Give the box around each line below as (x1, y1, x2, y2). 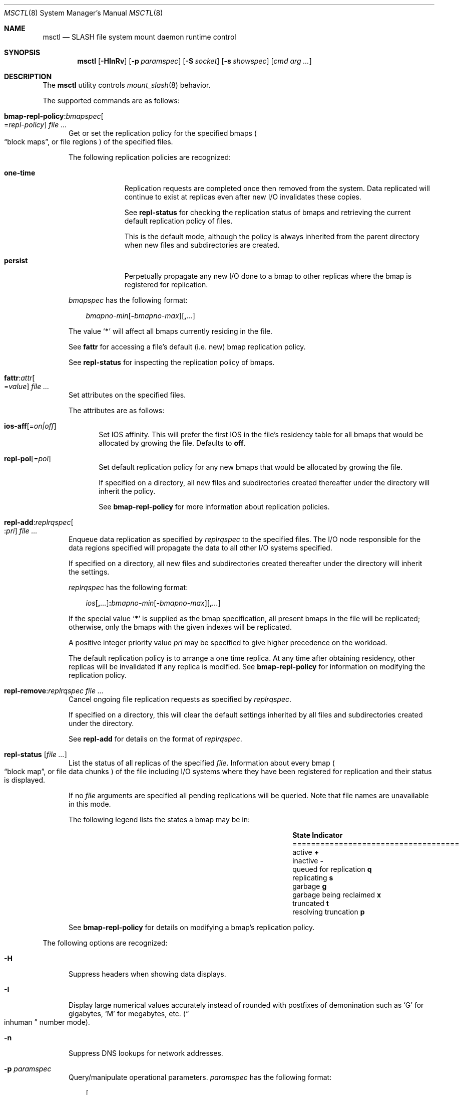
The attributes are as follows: (69, 406, 165, 415)
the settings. (69, 568, 110, 576)
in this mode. (69, 800, 111, 808)
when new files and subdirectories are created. (124, 241, 280, 249)
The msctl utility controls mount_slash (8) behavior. (43, 81, 211, 89)
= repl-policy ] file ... (4, 120, 67, 129)
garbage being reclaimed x (292, 890, 381, 899)
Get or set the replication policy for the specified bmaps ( (69, 129, 257, 137)
